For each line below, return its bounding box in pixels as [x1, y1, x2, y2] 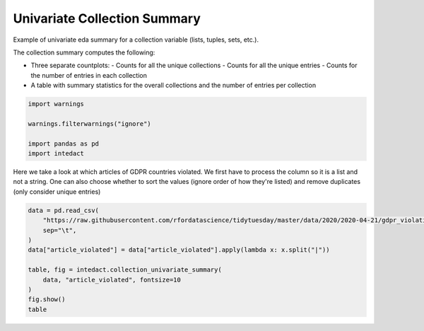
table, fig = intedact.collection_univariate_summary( [28, 266, 222, 274]
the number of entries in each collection [30, 71, 148, 79]
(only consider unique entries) [13, 187, 101, 196]
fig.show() [28, 296, 66, 303]
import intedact [28, 149, 85, 158]
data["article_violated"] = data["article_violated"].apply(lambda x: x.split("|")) [28, 246, 330, 254]
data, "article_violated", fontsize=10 [42, 276, 182, 284]
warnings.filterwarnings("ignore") [28, 120, 151, 127]
